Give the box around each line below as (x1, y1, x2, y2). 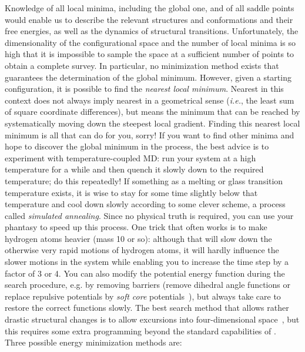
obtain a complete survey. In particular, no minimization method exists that (5, 59, 279, 71)
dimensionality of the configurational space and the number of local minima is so (5, 36, 296, 48)
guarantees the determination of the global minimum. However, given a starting (5, 71, 291, 83)
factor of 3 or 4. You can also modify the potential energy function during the (5, 267, 285, 279)
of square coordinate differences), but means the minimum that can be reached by (5, 105, 300, 118)
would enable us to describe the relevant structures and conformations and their (5, 13, 293, 25)
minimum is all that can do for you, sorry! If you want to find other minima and (5, 128, 294, 141)
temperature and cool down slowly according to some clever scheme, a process (5, 198, 286, 210)
